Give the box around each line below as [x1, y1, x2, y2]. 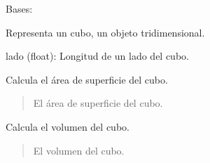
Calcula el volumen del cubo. [6, 119, 129, 133]
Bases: [6, 1, 33, 15]
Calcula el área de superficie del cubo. [6, 72, 168, 86]
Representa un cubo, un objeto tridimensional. [6, 25, 205, 39]
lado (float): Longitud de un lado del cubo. [6, 48, 189, 63]
